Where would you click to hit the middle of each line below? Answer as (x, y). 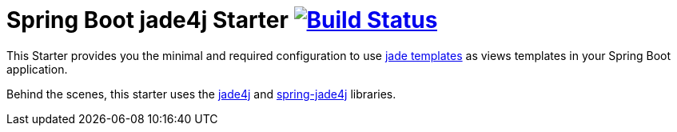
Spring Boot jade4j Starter (147, 20)
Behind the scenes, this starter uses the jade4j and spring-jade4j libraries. (201, 94)
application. (37, 69)
